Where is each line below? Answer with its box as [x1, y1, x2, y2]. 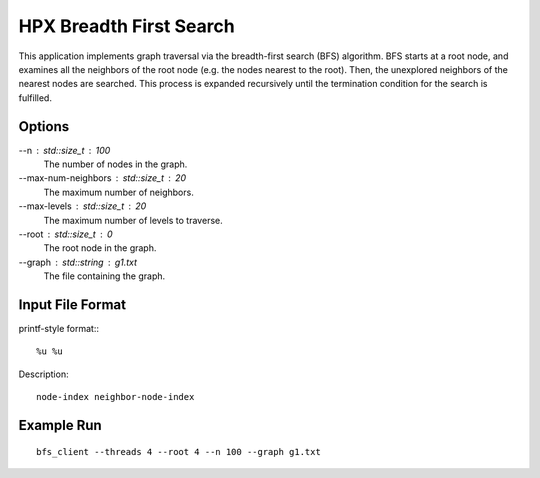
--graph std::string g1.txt [18, 256, 138, 268]
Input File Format [18, 296, 127, 313]
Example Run [18, 417, 102, 434]
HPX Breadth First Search [18, 15, 235, 37]
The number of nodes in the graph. [43, 158, 188, 170]
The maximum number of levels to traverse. [43, 214, 224, 226]
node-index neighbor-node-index [36, 391, 195, 403]
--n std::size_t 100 [18, 144, 111, 156]
